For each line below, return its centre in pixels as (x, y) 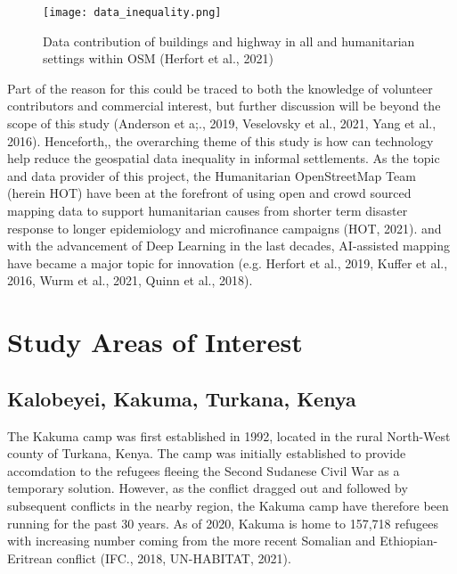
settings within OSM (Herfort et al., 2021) (158, 58)
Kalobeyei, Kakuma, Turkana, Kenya (182, 398)
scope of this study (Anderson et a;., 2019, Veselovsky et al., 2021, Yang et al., (222, 123)
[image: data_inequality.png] (132, 12)
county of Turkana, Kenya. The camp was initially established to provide (207, 453)
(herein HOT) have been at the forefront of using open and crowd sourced (209, 193)
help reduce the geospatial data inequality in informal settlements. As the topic (224, 158)
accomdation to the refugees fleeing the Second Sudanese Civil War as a (204, 470)
